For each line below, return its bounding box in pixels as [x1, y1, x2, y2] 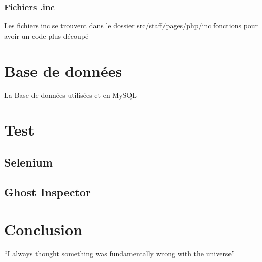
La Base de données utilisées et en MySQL [4, 89, 137, 100]
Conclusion [4, 219, 83, 240]
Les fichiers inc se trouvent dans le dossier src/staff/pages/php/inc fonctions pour [4, 20, 258, 31]
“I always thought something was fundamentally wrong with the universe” [4, 248, 235, 259]
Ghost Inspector [4, 184, 91, 200]
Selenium [4, 154, 53, 170]
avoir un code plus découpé [4, 30, 89, 41]
